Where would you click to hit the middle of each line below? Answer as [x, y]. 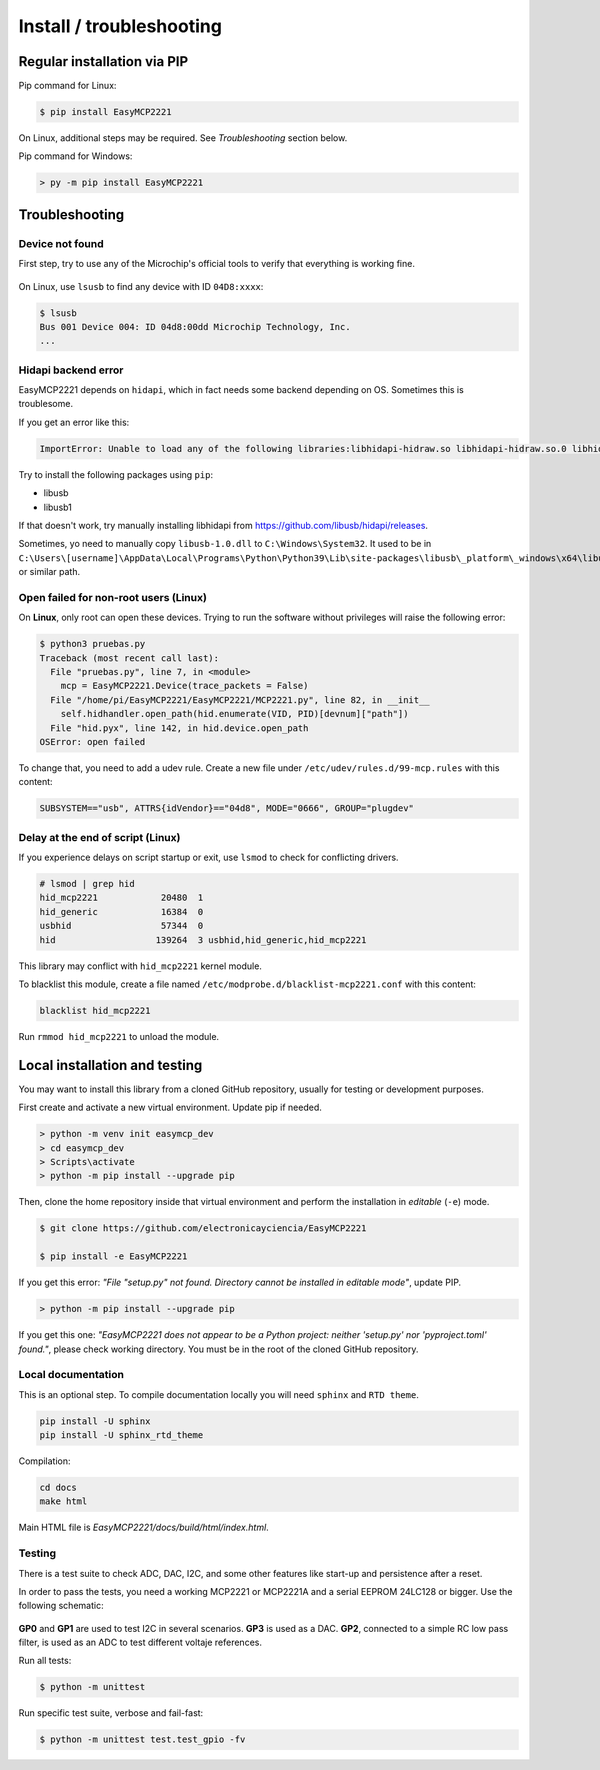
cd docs [58, 1488]
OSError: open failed [92, 741]
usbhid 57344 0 [121, 926]
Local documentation [71, 1375]
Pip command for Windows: [75, 156]
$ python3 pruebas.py [92, 644]
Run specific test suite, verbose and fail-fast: [111, 1713]
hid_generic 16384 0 [121, 911]
